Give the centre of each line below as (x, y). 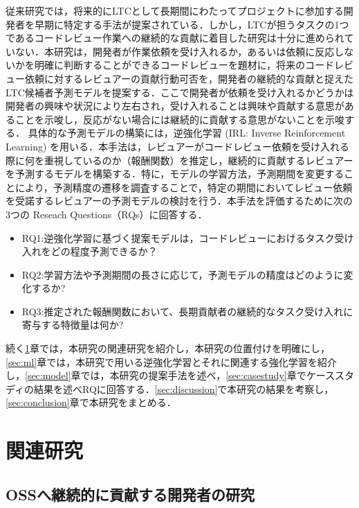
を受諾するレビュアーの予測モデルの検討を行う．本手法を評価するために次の (179, 201)
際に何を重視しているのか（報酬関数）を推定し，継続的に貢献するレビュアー (179, 160)
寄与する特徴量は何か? (73, 325)
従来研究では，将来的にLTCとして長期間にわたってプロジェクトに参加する (175, 10)
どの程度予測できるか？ (104, 251)
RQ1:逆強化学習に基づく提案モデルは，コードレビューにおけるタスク (178, 237)
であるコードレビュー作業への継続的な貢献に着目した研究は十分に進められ (175, 38)
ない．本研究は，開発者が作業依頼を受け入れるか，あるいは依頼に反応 (175, 51)
